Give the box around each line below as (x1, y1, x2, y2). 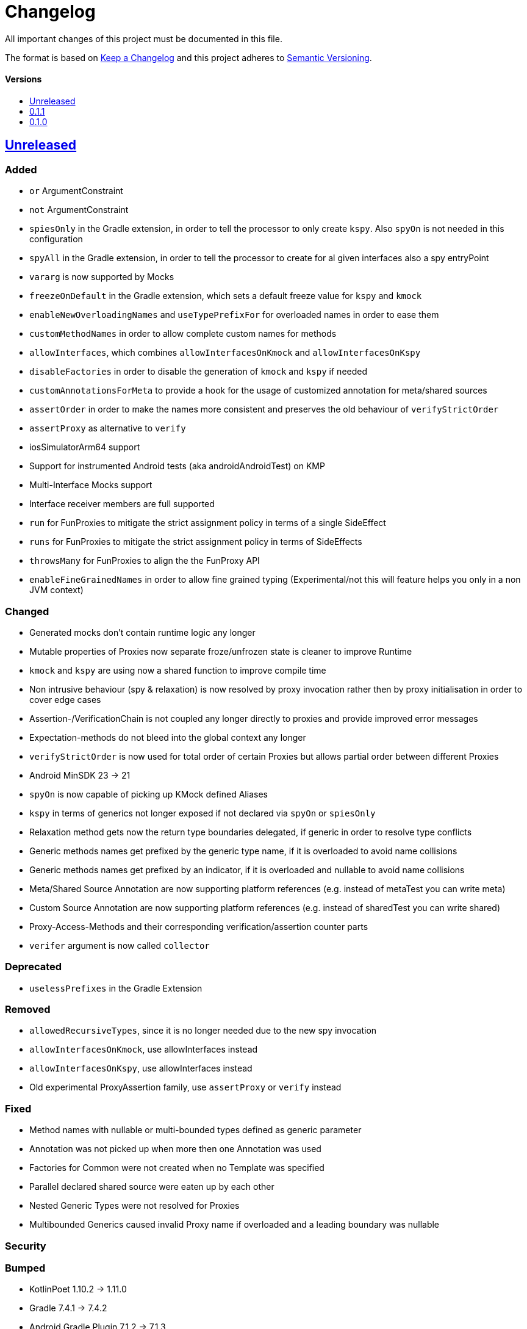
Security (5, 1239, 46, 1252)
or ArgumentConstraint (29, 185, 123, 196)
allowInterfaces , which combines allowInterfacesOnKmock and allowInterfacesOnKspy (29, 347, 421, 358)
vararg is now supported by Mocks (29, 272, 174, 283)
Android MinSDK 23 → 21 (29, 769, 131, 780)
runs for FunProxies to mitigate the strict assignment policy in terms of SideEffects (29, 536, 362, 547)
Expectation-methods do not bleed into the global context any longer (29, 732, 306, 743)
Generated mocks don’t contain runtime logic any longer (29, 627, 256, 638)
